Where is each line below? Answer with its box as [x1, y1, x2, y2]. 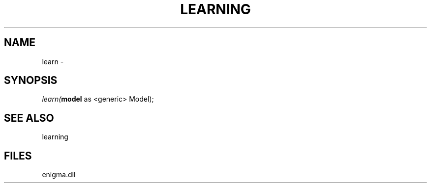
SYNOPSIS [4, 74, 58, 87]
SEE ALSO [4, 111, 54, 124]
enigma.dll [42, 170, 76, 179]
